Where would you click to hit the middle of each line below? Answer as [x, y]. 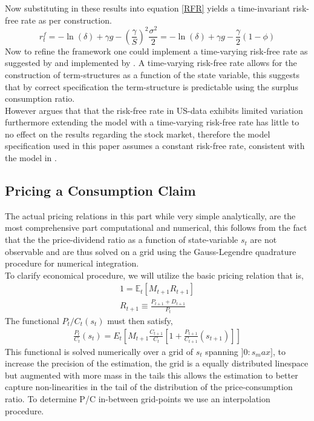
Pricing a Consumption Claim [100, 191]
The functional [32, 320]
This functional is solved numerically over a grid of [99, 351]
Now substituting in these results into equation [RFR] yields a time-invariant [148, 8]
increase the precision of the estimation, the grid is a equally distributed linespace [157, 363]
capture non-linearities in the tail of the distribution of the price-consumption [149, 387]
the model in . [31, 158]
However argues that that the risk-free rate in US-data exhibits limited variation [154, 110]
